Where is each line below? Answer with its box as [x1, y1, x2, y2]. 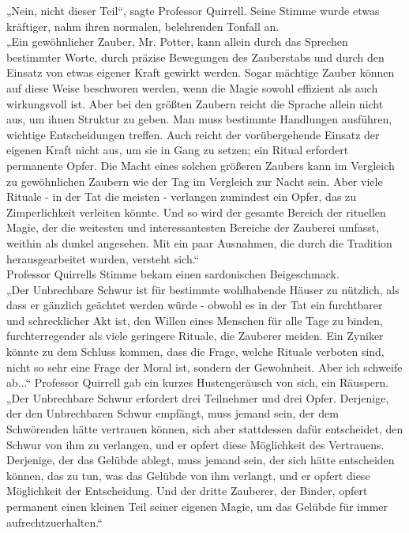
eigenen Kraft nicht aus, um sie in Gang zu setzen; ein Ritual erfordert [6, 142, 349, 158]
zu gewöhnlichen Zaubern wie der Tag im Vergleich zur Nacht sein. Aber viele [6, 172, 383, 189]
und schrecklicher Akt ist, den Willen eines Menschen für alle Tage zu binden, [6, 312, 383, 328]
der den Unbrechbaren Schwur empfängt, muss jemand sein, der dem [6, 405, 339, 421]
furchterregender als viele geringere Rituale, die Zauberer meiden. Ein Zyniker [6, 327, 384, 344]
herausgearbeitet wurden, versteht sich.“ [6, 250, 200, 266]
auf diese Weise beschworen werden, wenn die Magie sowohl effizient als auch [6, 79, 378, 96]
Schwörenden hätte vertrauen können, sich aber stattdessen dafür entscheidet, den [6, 421, 403, 437]
